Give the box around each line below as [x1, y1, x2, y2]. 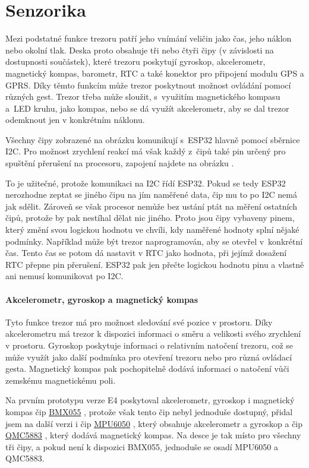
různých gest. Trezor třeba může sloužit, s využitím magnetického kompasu [5, 90, 280, 103]
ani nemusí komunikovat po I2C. [5, 270, 124, 282]
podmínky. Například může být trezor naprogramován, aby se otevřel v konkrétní [5, 235, 303, 247]
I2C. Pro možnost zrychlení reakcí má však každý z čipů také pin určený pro [5, 145, 286, 157]
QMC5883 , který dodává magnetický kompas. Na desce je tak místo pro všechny [5, 429, 301, 441]
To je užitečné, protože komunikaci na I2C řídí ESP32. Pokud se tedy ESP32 [5, 176, 286, 189]
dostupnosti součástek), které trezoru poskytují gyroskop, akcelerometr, [5, 55, 266, 68]
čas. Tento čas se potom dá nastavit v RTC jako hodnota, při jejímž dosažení [5, 246, 287, 259]
